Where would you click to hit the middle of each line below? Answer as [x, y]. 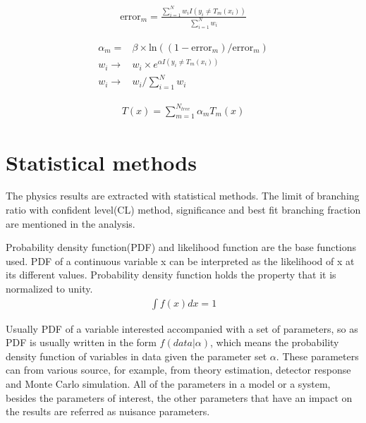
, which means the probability [274, 342]
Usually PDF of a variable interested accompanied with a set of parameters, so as [182, 328]
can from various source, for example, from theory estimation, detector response [178, 370]
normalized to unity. [49, 289]
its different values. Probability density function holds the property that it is [171, 275]
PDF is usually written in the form [81, 342]
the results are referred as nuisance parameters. [108, 411]
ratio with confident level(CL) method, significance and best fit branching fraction [183, 210]
